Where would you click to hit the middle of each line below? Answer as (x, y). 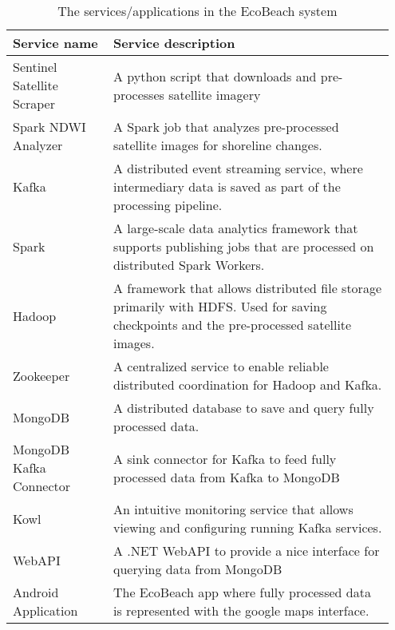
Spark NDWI (49, 127)
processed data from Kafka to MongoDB (226, 477)
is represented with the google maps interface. (241, 610)
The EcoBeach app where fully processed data (242, 592)
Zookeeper (41, 375)
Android (36, 592)
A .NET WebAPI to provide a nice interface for (246, 551)
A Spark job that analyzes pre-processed (226, 127)
